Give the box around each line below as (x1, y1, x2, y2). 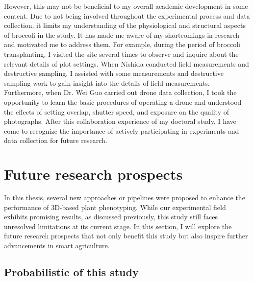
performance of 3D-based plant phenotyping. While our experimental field (4, 202, 226, 212)
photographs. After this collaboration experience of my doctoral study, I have (4, 116, 236, 126)
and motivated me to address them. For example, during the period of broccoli (4, 39, 241, 49)
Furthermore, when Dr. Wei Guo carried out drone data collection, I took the (4, 87, 237, 97)
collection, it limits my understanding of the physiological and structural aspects (4, 20, 246, 30)
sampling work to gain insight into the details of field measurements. (4, 77, 210, 88)
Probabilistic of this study (4, 264, 139, 279)
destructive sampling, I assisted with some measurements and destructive (4, 68, 224, 78)
